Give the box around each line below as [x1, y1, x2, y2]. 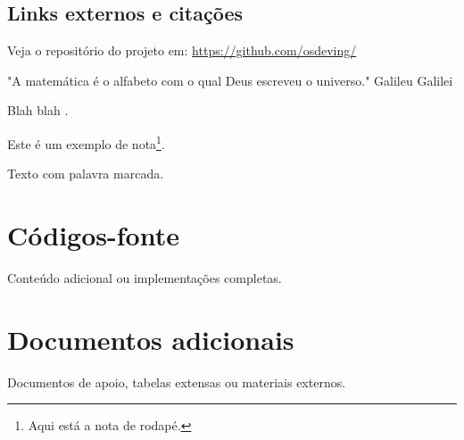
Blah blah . [7, 101, 69, 120]
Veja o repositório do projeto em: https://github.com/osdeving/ [7, 41, 357, 60]
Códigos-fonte [7, 217, 179, 253]
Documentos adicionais [7, 320, 294, 357]
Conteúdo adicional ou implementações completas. [7, 268, 282, 286]
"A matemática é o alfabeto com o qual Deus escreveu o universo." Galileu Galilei [7, 71, 453, 89]
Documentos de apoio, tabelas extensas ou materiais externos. [7, 372, 346, 391]
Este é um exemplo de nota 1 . [7, 131, 165, 153]
